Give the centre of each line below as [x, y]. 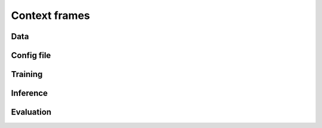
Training [27, 74]
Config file [31, 55]
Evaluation [31, 112]
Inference [29, 93]
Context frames [51, 15]
